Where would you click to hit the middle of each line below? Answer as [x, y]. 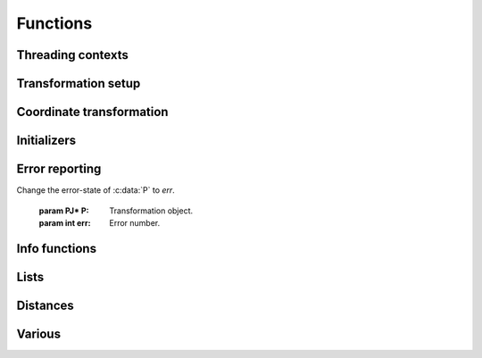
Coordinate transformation [92, 112]
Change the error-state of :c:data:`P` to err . [96, 190]
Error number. [135, 222]
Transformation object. [151, 211]
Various [39, 333]
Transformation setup [79, 83]
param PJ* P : [64, 211]
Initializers [46, 141]
